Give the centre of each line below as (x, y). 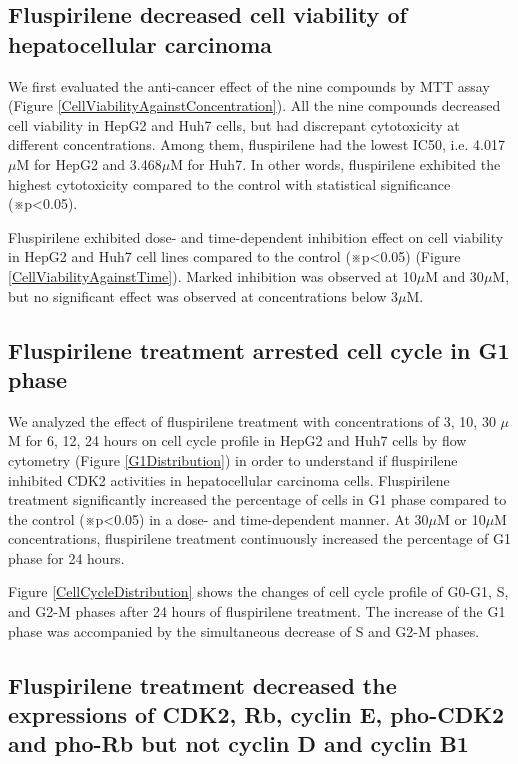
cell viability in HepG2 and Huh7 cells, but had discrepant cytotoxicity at (234, 124)
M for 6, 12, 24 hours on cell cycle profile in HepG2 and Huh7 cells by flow (237, 440)
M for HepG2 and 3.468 (89, 163)
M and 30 (454, 275)
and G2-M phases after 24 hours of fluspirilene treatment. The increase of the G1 (257, 611)
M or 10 (461, 518)
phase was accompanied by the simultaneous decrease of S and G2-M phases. (244, 630)
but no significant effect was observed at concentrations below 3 (203, 295)
